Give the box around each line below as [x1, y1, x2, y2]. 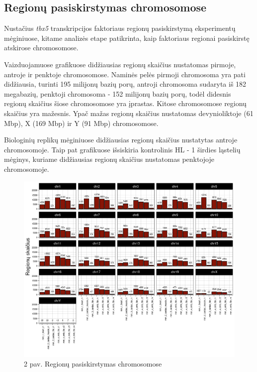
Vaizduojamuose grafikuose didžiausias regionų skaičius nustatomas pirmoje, [4, 59, 236, 69]
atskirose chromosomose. [4, 42, 79, 53]
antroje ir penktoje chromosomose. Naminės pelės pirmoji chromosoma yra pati [4, 69, 246, 79]
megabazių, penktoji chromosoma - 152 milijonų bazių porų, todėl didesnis [4, 88, 231, 99]
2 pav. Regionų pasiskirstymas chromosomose [24, 359, 162, 369]
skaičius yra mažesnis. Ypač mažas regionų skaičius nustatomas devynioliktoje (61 [4, 108, 254, 118]
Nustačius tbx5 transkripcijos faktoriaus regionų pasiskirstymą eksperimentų [4, 23, 236, 33]
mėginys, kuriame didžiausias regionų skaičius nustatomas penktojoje [4, 154, 214, 164]
